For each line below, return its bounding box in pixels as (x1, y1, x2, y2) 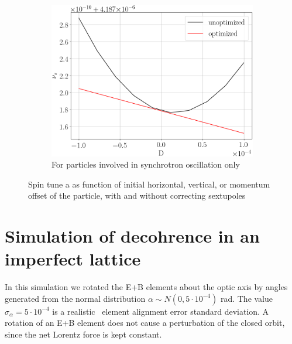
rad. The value (220, 292, 273, 304)
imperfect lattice (5, 247, 141, 271)
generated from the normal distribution (5, 292, 146, 304)
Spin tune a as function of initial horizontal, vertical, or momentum (28, 178, 270, 190)
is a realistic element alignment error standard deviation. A (52, 305, 269, 317)
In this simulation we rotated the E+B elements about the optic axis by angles (5, 281, 288, 293)
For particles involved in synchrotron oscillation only (51, 158, 240, 171)
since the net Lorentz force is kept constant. (5, 328, 162, 340)
